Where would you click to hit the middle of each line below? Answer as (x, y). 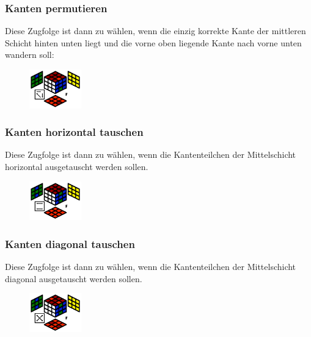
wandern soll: (30, 55)
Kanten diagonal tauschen (70, 243)
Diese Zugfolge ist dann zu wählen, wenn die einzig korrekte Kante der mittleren (155, 31)
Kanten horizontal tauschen (74, 132)
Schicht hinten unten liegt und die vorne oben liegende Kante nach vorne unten (153, 42)
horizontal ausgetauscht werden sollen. (77, 166)
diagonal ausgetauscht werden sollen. (74, 278)
